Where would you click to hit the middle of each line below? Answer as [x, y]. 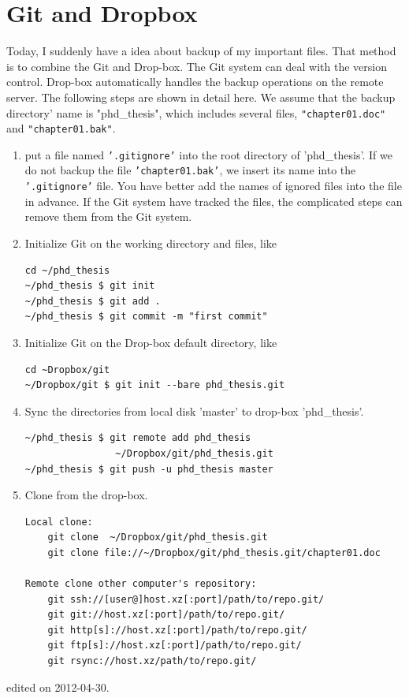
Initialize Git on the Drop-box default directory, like [151, 342]
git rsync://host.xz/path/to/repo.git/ [152, 661]
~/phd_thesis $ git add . [93, 301]
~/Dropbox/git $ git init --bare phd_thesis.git [155, 385]
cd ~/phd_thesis [67, 270]
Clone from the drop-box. [86, 495]
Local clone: [59, 522]
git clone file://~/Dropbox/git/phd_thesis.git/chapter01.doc [214, 552]
